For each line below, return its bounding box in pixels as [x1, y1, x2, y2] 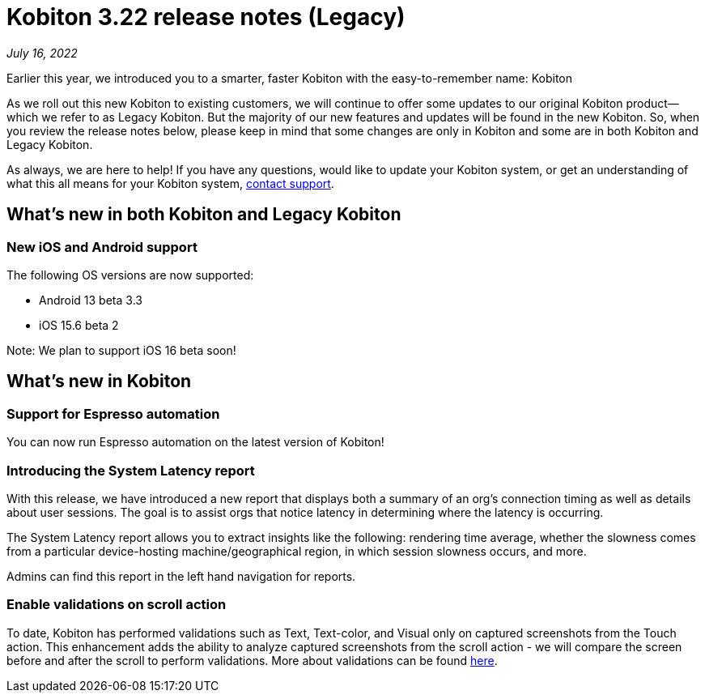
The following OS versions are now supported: [6, 267, 254, 282]
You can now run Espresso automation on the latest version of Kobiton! [6, 435, 384, 450]
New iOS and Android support [6, 238, 197, 255]
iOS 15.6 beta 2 [39, 318, 119, 332]
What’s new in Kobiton [6, 371, 192, 392]
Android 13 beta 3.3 [39, 292, 142, 307]
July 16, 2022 [6, 45, 78, 60]
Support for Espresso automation [6, 405, 220, 422]
